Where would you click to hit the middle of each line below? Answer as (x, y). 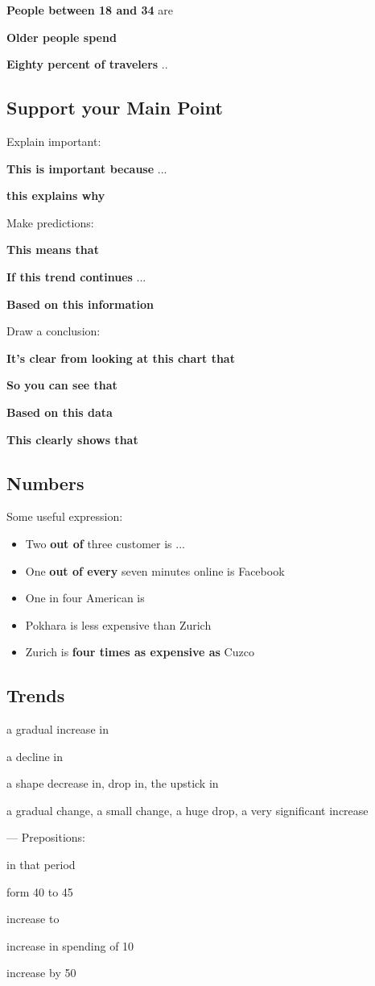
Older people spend (62, 37)
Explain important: (54, 141)
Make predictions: (50, 222)
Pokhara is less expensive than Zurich (118, 624)
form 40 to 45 (40, 891)
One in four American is (85, 598)
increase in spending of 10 (70, 945)
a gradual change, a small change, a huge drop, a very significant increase (187, 810)
